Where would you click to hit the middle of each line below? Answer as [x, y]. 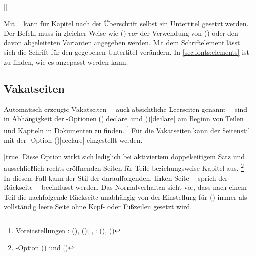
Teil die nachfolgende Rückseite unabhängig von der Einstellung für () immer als [126, 197]
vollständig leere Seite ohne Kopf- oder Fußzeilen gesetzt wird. [98, 206]
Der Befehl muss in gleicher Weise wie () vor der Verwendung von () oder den [121, 33]
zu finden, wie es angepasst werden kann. [66, 61]
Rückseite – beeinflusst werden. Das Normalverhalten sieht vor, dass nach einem [125, 187]
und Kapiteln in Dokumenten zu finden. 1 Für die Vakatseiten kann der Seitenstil [127, 129]
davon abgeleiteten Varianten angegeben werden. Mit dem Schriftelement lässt [122, 42]
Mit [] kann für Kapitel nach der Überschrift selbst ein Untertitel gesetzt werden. [126, 23]
